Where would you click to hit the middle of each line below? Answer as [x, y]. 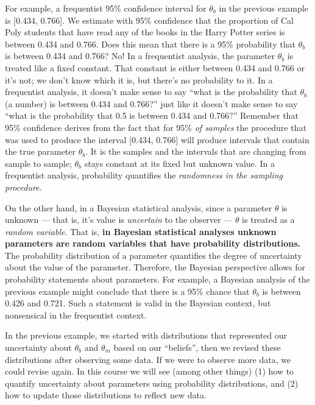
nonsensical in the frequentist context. [76, 315]
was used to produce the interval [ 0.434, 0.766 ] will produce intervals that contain [157, 139]
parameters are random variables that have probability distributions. [153, 243]
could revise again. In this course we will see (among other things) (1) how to [150, 371]
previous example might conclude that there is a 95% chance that [127, 291]
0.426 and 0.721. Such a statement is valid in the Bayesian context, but [138, 303]
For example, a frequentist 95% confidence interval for [106, 8]
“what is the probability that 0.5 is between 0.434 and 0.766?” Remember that [152, 115]
